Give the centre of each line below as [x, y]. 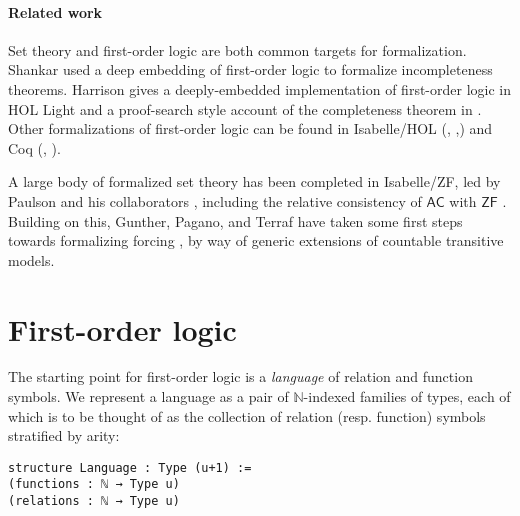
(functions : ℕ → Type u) [94, 484]
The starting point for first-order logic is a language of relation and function [240, 376]
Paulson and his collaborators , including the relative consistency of [215, 200]
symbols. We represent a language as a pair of [148, 396]
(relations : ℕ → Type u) [94, 501]
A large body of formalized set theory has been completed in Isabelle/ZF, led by [254, 181]
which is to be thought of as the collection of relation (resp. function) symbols [247, 415]
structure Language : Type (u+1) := [130, 467]
